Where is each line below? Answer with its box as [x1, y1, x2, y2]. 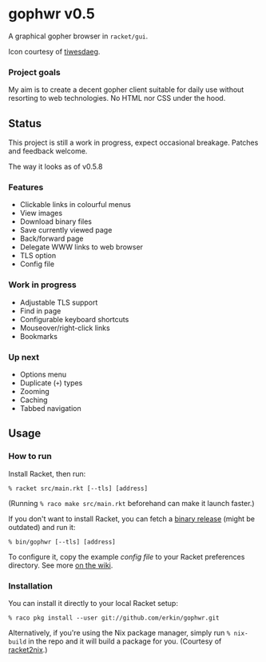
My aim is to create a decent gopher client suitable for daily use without [8, 85, 244, 94]
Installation [8, 580, 54, 592]
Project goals [8, 66, 62, 78]
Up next [8, 351, 40, 362]
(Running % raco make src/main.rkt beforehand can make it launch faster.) [8, 498, 255, 508]
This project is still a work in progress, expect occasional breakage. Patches [8, 138, 259, 148]
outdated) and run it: [8, 522, 76, 532]
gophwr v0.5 [8, 5, 96, 23]
